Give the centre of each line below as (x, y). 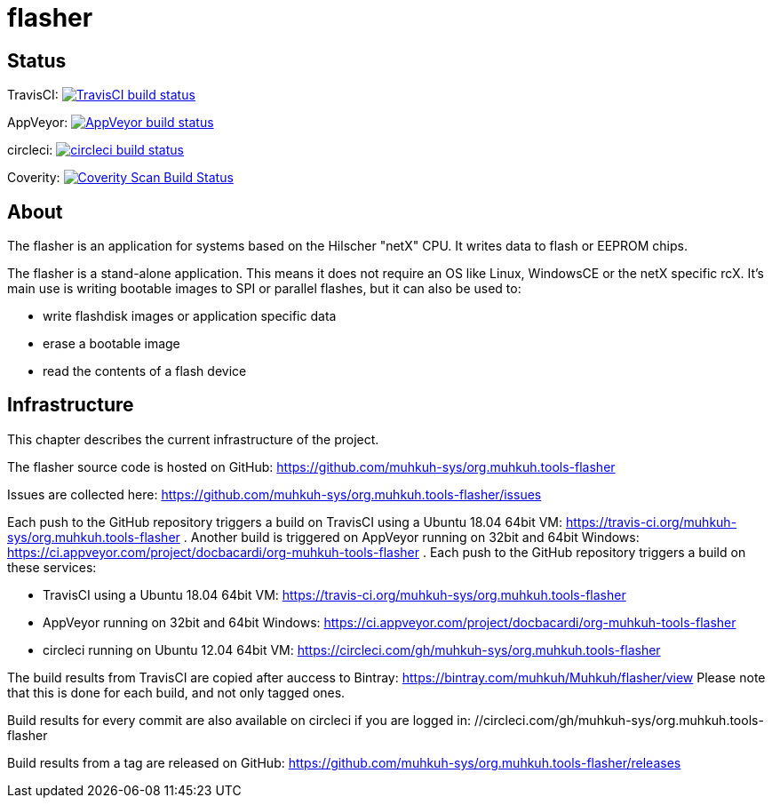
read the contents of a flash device (145, 371)
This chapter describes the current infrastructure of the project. (193, 439)
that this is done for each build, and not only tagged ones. (176, 692)
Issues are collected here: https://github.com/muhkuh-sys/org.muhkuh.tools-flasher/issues (275, 494)
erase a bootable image (111, 344)
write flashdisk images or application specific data (190, 316)
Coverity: (34, 178)
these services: (52, 567)
